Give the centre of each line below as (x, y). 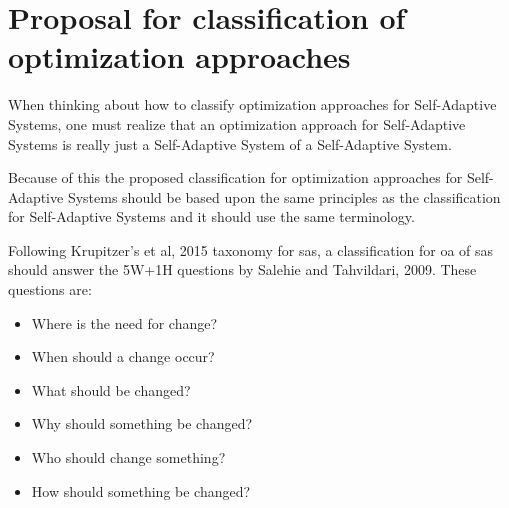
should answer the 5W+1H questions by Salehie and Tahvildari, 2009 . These (242, 269)
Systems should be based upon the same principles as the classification (284, 196)
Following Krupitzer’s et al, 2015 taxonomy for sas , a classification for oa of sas (251, 249)
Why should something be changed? (142, 423)
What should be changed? (111, 389)
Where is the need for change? (124, 322)
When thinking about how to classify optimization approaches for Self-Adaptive (252, 104)
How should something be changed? (141, 490)
